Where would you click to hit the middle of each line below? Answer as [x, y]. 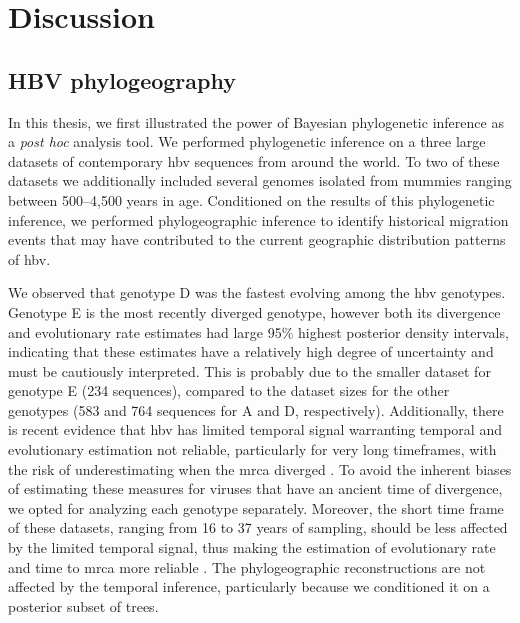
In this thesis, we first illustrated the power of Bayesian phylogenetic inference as [256, 121]
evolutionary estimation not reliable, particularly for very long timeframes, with [252, 449]
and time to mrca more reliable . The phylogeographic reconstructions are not [247, 566]
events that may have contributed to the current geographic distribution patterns [257, 239]
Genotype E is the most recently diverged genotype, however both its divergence [254, 311]
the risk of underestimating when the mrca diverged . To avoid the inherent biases [260, 468]
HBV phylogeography [122, 79]
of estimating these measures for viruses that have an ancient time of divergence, [255, 488]
